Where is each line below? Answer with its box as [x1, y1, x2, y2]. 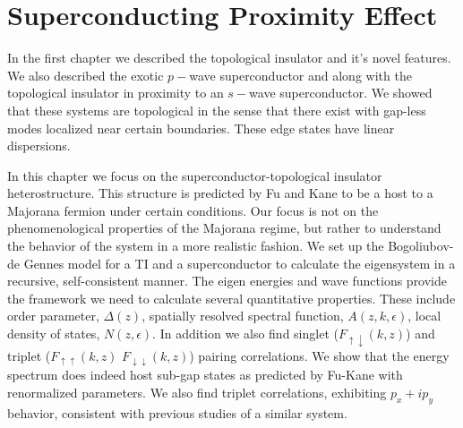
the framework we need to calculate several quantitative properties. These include [7, 288, 456, 307]
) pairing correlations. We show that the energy [189, 347, 450, 365]
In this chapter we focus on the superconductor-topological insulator [7, 166, 382, 184]
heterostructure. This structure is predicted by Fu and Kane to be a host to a [7, 184, 433, 202]
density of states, [7, 324, 100, 343]
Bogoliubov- [388, 236, 454, 255]
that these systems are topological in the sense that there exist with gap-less [7, 100, 426, 119]
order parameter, [7, 306, 99, 325]
